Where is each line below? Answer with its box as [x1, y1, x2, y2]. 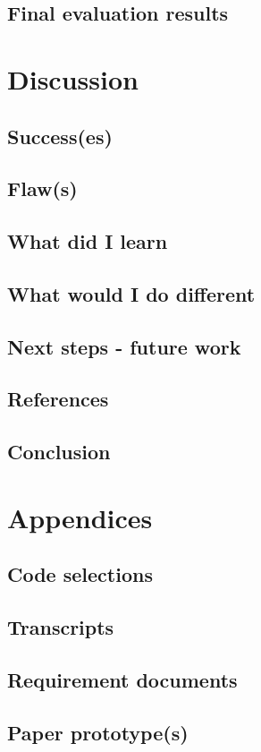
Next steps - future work [7, 332, 241, 360]
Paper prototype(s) [7, 718, 189, 746]
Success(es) [7, 122, 113, 150]
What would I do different [7, 279, 256, 307]
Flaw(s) [7, 175, 78, 202]
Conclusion [7, 438, 111, 466]
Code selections [7, 560, 153, 588]
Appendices [7, 499, 153, 535]
